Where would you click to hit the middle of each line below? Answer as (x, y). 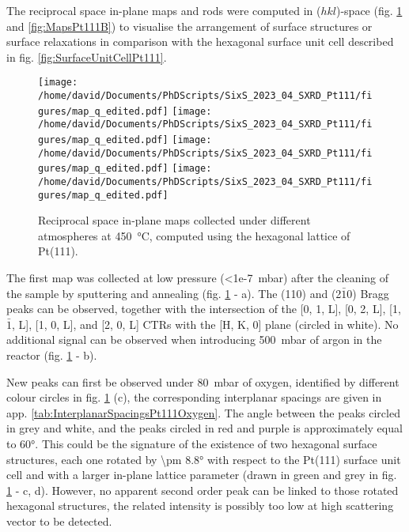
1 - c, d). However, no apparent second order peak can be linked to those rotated (203, 490)
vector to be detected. (59, 521)
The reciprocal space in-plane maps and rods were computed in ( (164, 10)
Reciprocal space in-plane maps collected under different (174, 220)
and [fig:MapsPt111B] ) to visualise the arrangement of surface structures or (189, 26)
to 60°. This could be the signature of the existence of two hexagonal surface (192, 443)
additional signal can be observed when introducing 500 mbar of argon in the (194, 340)
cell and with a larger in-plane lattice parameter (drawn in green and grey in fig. (202, 475)
